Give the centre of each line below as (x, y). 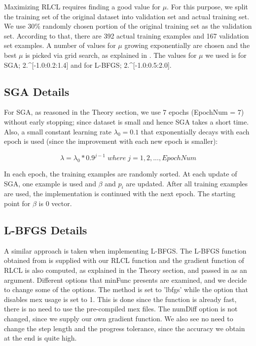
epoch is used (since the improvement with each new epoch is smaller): (111, 141)
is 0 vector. (55, 203)
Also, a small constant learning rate (58, 131)
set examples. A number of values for (60, 45)
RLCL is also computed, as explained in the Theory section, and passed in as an (126, 270)
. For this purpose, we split (207, 6)
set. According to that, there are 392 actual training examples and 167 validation (127, 35)
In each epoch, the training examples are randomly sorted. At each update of (121, 174)
